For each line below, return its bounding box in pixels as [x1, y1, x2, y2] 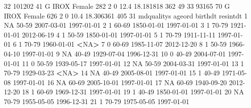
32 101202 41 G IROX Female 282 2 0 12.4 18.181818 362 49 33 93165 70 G [4, 1, 230, 11]
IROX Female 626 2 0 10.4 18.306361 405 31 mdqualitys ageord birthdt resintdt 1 [4, 10, 248, 20]
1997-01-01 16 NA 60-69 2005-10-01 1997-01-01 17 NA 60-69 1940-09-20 [13, 77, 227, 87]
